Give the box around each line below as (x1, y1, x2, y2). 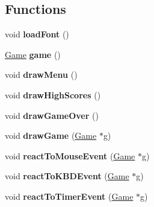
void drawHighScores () (5, 88, 101, 101)
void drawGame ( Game (5, 129, 97, 142)
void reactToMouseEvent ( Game (5, 149, 135, 162)
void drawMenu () (5, 68, 78, 81)
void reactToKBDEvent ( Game (5, 170, 129, 182)
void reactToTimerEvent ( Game (5, 189, 134, 202)
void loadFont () (5, 28, 69, 40)
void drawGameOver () (5, 109, 99, 121)
